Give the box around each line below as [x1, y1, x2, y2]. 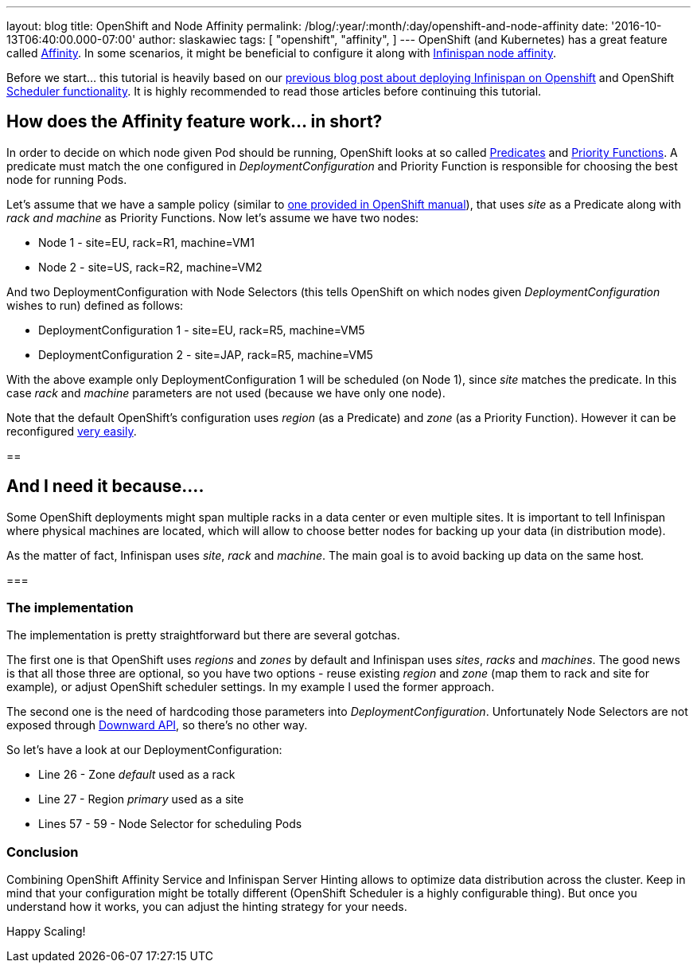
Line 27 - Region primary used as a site [38, 792, 244, 807]
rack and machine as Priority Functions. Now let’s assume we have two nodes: [6, 210, 419, 225]
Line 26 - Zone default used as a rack [38, 768, 236, 782]
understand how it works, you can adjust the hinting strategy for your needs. [6, 900, 407, 914]
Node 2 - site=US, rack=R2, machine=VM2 [38, 260, 263, 274]
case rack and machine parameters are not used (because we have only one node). [6, 385, 446, 400]
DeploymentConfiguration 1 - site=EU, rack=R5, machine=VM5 [38, 322, 365, 337]
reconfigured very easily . [6, 424, 137, 438]
